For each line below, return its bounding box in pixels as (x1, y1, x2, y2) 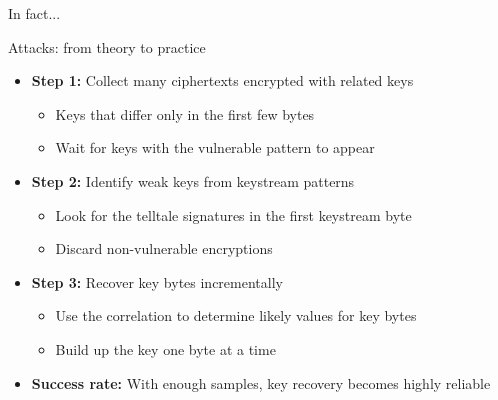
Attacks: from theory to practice (8, 36, 206, 57)
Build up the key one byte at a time (55, 338, 276, 359)
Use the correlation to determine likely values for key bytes (55, 305, 417, 326)
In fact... (8, 3, 61, 23)
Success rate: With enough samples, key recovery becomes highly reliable (31, 372, 491, 393)
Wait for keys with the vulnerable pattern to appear (55, 137, 375, 158)
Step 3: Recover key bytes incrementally (31, 271, 283, 292)
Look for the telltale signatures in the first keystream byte (55, 204, 412, 225)
